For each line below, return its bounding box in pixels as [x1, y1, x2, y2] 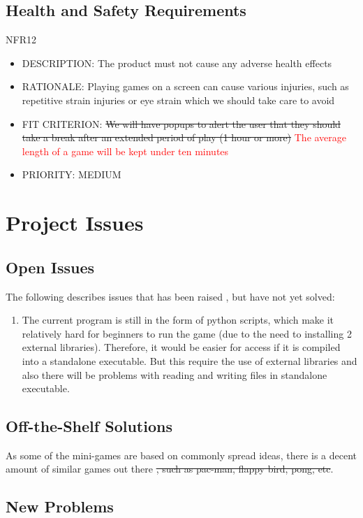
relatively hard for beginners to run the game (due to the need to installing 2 [22, 326, 352, 340]
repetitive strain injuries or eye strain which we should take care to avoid [22, 92, 335, 107]
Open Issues [6, 256, 95, 278]
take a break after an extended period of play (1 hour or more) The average [22, 130, 347, 145]
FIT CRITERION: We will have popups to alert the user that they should [22, 116, 341, 131]
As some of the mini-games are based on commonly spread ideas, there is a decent [6, 447, 357, 462]
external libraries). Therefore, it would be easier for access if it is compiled [22, 340, 341, 354]
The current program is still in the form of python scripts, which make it [22, 312, 334, 327]
